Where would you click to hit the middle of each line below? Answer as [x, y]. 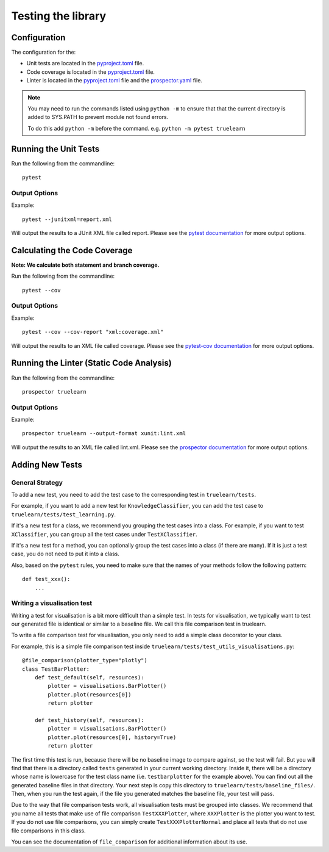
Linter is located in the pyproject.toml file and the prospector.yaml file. [114, 81]
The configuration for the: [44, 52]
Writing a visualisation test [52, 603]
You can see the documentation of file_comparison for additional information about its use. [129, 842]
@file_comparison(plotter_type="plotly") [85, 660]
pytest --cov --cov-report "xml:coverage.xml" [93, 332]
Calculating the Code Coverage [72, 250]
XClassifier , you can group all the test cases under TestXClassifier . [104, 534]
